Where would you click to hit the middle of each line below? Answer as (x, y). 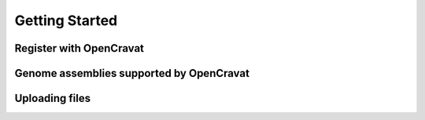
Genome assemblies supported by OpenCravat (132, 73)
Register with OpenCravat (79, 48)
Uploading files (53, 98)
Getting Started (66, 20)
